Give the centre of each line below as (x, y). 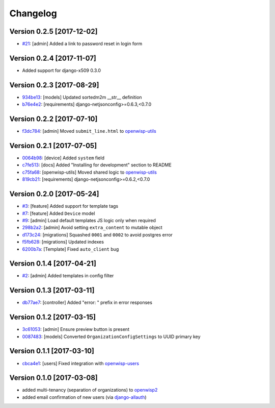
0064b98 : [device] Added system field (63, 158)
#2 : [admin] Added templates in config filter (68, 276)
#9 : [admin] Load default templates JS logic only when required (89, 220)
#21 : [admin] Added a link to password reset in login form (82, 44)
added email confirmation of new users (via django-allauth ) (85, 397)
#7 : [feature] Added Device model (59, 213)
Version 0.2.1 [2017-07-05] (53, 146)
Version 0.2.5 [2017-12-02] (53, 31)
